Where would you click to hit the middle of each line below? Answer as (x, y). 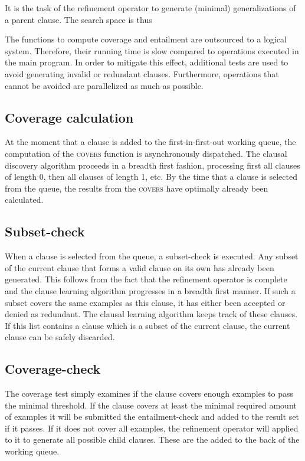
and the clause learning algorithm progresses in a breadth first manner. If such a (150, 290)
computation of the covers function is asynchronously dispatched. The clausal (146, 153)
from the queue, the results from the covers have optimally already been (137, 188)
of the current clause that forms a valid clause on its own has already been (140, 267)
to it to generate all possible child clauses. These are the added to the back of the (152, 439)
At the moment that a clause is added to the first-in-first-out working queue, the (150, 142)
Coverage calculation (69, 117)
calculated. (24, 200)
